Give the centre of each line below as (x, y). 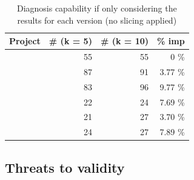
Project (25, 41)
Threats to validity (65, 167)
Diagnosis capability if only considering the (97, 8)
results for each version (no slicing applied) (97, 20)
